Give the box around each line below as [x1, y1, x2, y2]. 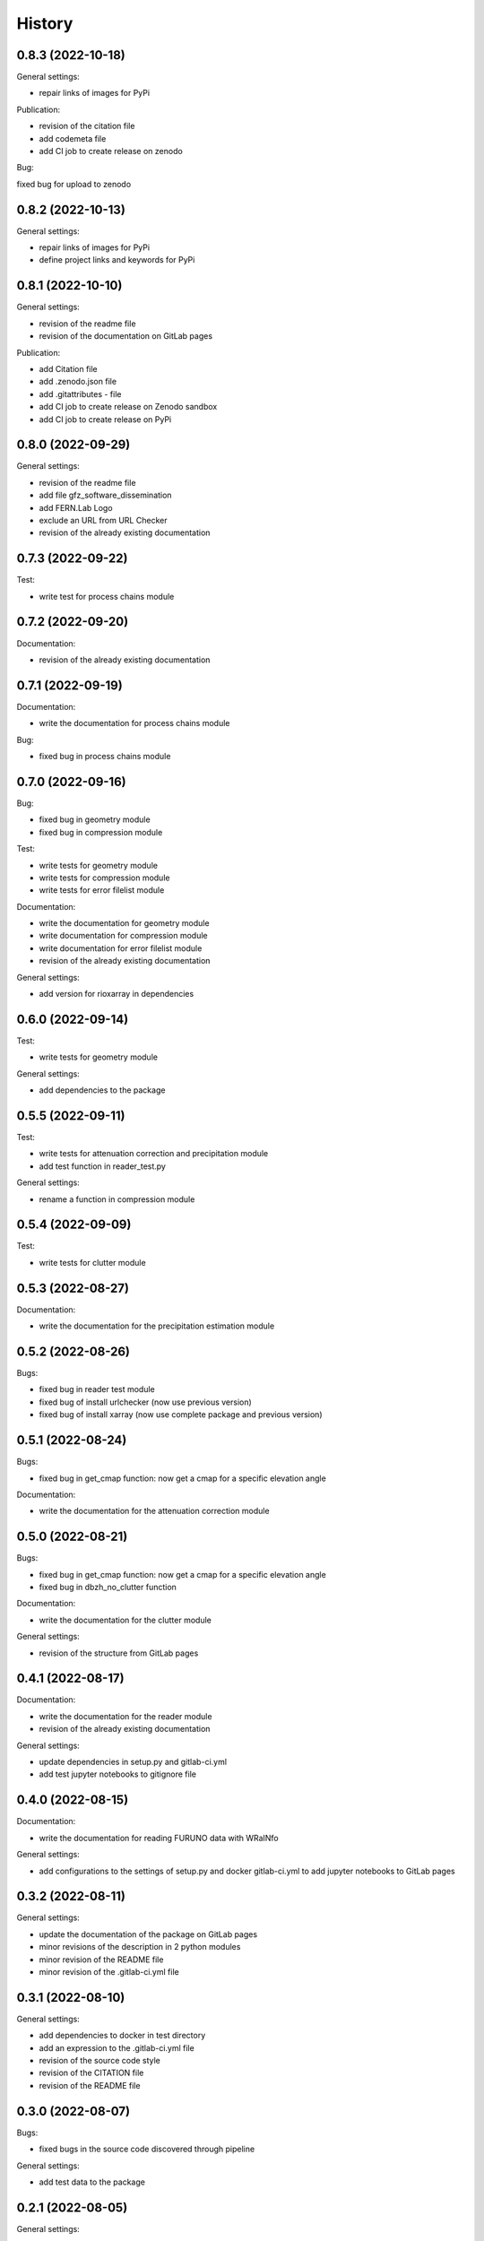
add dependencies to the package [39, 1085, 166, 1095]
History [16, 13, 73, 33]
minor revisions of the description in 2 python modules [39, 1942, 241, 1952]
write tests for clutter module [39, 1257, 147, 1268]
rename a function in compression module [39, 1193, 195, 1205]
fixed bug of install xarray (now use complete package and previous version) [39, 1409, 323, 1420]
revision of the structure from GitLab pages [39, 1648, 199, 1658]
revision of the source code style [39, 2055, 161, 2066]
